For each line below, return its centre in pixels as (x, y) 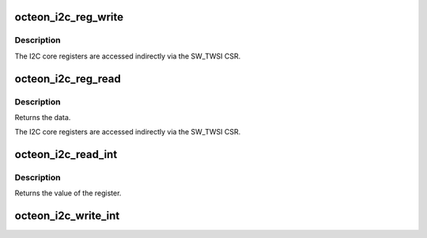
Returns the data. (43, 117)
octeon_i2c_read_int (66, 155)
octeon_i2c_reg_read (68, 79)
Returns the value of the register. (68, 193)
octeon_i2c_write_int (67, 216)
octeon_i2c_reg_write (69, 17)
